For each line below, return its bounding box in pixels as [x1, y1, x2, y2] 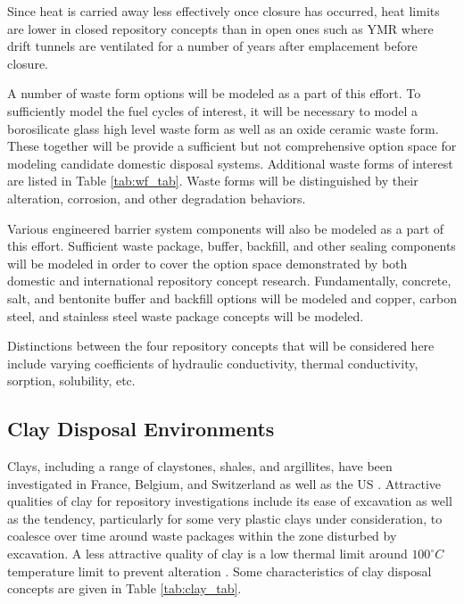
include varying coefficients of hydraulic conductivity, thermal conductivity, [7, 353, 418, 372]
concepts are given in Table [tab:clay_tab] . [7, 579, 242, 598]
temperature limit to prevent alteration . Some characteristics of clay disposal [7, 561, 432, 580]
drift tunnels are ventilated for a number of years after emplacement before [7, 37, 418, 55]
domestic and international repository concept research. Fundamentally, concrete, [7, 271, 452, 290]
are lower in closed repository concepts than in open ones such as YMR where [7, 19, 434, 37]
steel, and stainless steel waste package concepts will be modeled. [7, 306, 364, 325]
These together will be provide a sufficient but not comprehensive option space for [7, 137, 457, 155]
